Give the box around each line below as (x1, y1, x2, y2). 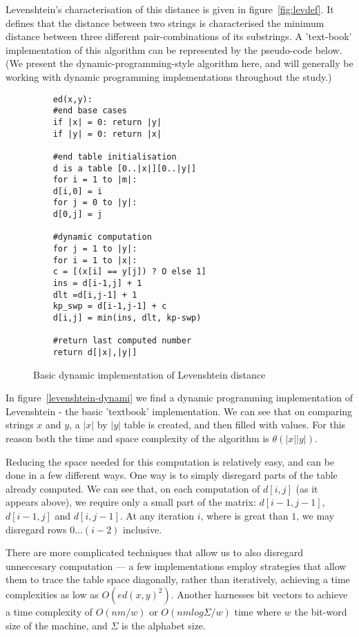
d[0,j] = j (52, 209, 103, 220)
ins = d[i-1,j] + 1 (52, 278, 142, 289)
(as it (295, 481, 318, 495)
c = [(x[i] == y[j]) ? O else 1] (52, 267, 206, 277)
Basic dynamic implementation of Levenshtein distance (33, 367, 266, 381)
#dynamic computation (52, 232, 152, 243)
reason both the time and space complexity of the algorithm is (6, 431, 269, 446)
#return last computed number (52, 336, 192, 346)
